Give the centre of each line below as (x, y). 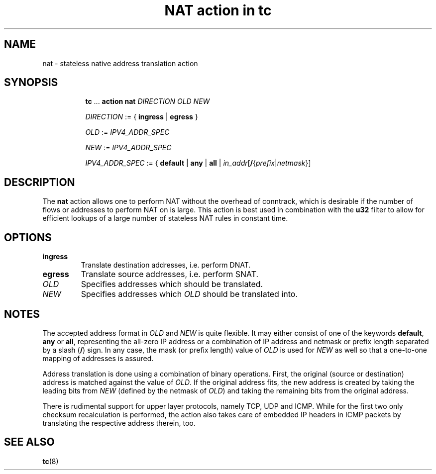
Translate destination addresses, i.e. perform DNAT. (166, 265)
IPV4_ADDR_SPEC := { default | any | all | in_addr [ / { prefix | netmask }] (198, 163)
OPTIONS (28, 237)
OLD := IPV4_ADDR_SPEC (127, 132)
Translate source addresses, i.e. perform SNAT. (170, 274)
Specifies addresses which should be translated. (172, 284)
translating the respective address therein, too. (119, 423)
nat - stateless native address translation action (120, 63)
